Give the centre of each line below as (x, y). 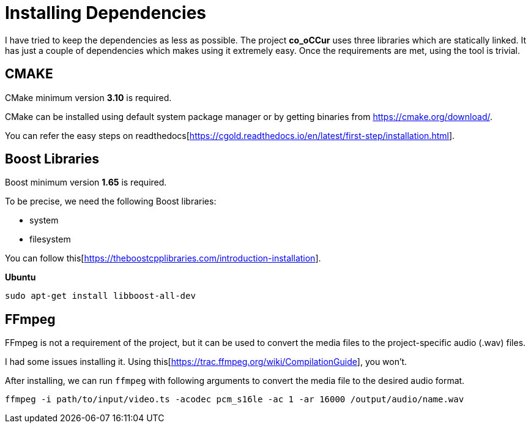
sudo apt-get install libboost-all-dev (100, 296)
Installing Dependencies (106, 13)
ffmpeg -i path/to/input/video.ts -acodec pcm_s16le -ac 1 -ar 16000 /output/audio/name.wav (235, 400)
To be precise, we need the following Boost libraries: (111, 201)
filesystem (50, 239)
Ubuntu (20, 277)
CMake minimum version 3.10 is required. (88, 97)
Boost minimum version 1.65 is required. (86, 182)
